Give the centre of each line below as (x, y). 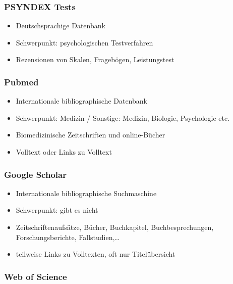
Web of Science (36, 276)
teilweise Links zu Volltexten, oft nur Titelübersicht (96, 254)
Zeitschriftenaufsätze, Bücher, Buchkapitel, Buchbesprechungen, (115, 227)
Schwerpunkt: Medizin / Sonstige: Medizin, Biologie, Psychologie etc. (123, 117)
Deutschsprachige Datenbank (61, 26)
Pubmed (21, 82)
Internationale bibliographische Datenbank (81, 101)
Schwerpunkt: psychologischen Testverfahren (84, 42)
